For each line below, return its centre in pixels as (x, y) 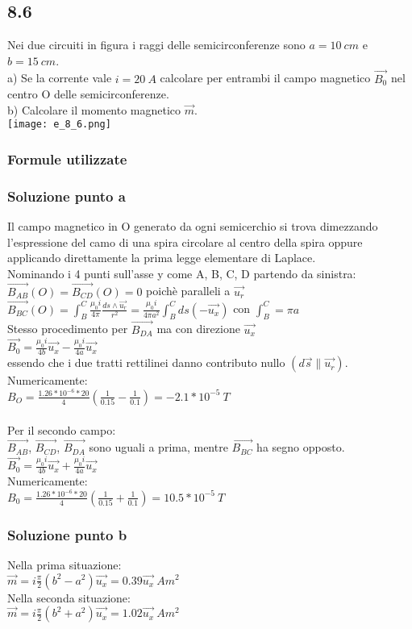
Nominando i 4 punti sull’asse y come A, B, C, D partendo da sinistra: (182, 273)
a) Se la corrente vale (60, 78)
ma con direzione (198, 329)
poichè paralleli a (188, 291)
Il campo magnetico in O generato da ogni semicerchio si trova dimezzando (193, 226)
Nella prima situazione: (65, 564)
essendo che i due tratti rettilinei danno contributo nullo (146, 362)
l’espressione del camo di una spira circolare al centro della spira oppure (185, 242)
